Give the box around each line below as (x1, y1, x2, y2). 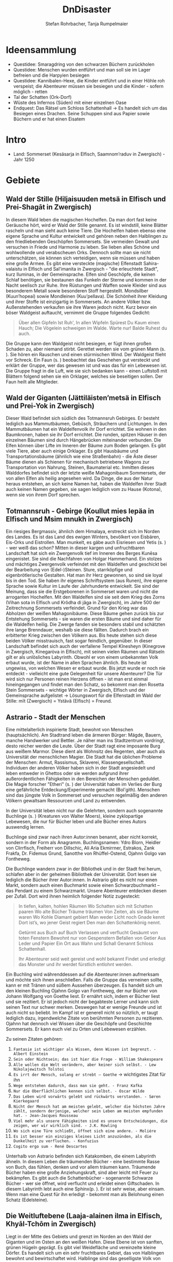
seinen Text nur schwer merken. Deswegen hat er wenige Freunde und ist (6, 1004, 162, 1010)
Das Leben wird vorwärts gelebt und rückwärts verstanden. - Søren (13, 1094, 161, 1099)
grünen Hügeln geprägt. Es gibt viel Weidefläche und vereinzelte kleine (6, 1244, 156, 1250)
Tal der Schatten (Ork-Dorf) (13, 94, 72, 100)
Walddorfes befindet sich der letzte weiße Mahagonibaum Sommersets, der (6, 470, 166, 476)
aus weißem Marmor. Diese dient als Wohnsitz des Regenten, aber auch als (6, 748, 165, 755)
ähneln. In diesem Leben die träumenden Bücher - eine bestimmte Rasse (6, 1159, 160, 1165)
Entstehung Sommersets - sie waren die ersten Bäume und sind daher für (6, 616, 161, 622)
